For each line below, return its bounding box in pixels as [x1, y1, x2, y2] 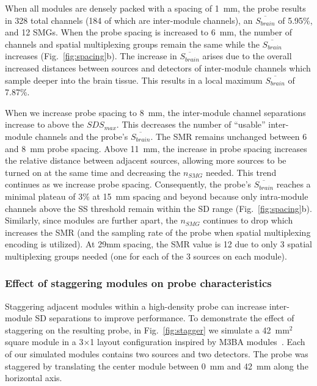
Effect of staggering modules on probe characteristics [5, 275, 272, 291]
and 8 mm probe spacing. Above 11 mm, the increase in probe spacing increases [5, 142, 307, 155]
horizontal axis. [5, 371, 62, 384]
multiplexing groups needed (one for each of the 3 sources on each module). [5, 249, 287, 262]
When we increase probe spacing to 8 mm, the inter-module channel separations [5, 106, 306, 118]
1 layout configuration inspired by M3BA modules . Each [90, 335, 305, 348]
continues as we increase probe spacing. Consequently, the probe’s [5, 178, 252, 191]
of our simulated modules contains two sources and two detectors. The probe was [5, 348, 308, 360]
